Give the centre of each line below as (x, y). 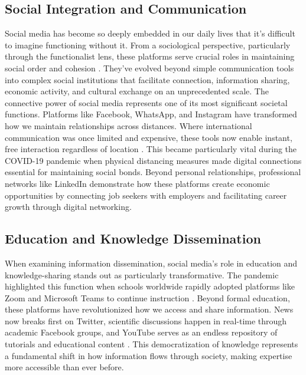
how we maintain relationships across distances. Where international (128, 125)
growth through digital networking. (68, 207)
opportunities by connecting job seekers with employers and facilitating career (146, 195)
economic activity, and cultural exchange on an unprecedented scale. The (137, 91)
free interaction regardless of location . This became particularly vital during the (151, 149)
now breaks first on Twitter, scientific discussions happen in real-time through (146, 320)
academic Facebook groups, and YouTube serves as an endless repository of (141, 332)
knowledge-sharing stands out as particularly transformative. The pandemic (142, 274)
